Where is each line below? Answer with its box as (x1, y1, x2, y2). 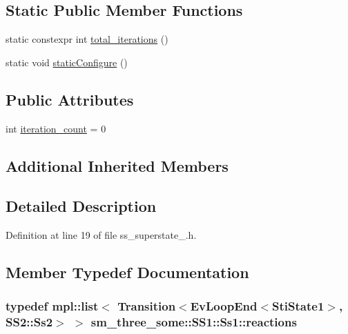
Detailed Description (6, 195, 157, 217)
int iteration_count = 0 (6, 121, 106, 135)
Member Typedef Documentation (6, 262, 249, 283)
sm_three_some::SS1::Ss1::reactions (90, 313, 297, 331)
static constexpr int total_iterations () (6, 32, 168, 46)
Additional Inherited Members (6, 155, 229, 176)
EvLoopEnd (190, 297, 258, 315)
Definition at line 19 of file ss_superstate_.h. (6, 228, 197, 242)
